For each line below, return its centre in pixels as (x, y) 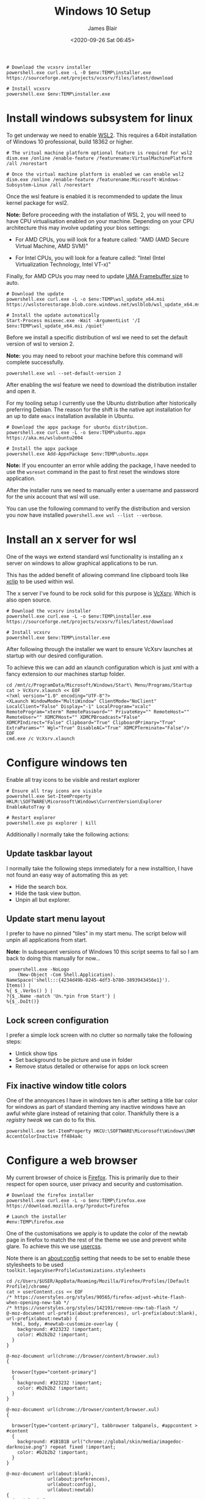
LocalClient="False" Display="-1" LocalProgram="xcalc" (79, 706)
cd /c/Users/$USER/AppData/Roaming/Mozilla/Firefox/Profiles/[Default (98, 1281)
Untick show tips (36, 1053)
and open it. (21, 391)
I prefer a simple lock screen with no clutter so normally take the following (99, 1035)
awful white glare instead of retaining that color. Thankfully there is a (92, 1113)
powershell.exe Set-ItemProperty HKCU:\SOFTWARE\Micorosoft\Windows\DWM (101, 1131)
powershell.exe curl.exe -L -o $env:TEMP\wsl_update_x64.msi (86, 299)
